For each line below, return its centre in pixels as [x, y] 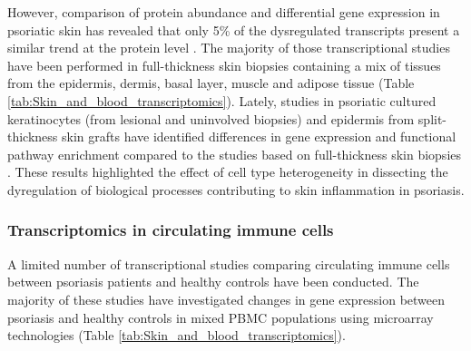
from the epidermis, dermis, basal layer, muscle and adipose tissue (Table [211, 83]
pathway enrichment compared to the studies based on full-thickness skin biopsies [235, 154]
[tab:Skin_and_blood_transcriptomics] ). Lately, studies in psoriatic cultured [222, 100]
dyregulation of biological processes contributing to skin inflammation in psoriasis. [236, 189]
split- [432, 118]
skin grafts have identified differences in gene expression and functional [259, 136]
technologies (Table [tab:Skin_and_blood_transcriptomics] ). [177, 335]
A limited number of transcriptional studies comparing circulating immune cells [229, 263]
